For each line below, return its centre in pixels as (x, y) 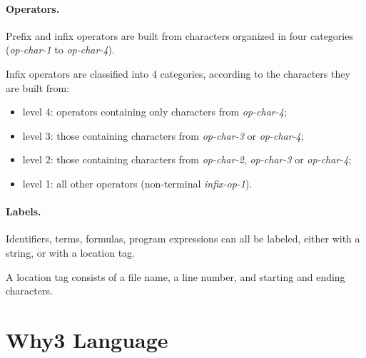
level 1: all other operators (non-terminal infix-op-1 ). (137, 183)
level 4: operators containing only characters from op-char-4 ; (154, 112)
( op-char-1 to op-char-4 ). (60, 50)
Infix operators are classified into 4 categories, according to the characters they (178, 73)
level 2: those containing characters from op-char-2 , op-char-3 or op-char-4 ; (187, 159)
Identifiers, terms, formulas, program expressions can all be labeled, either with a (183, 239)
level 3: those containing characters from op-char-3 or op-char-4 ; (163, 135)
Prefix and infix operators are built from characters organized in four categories (179, 35)
